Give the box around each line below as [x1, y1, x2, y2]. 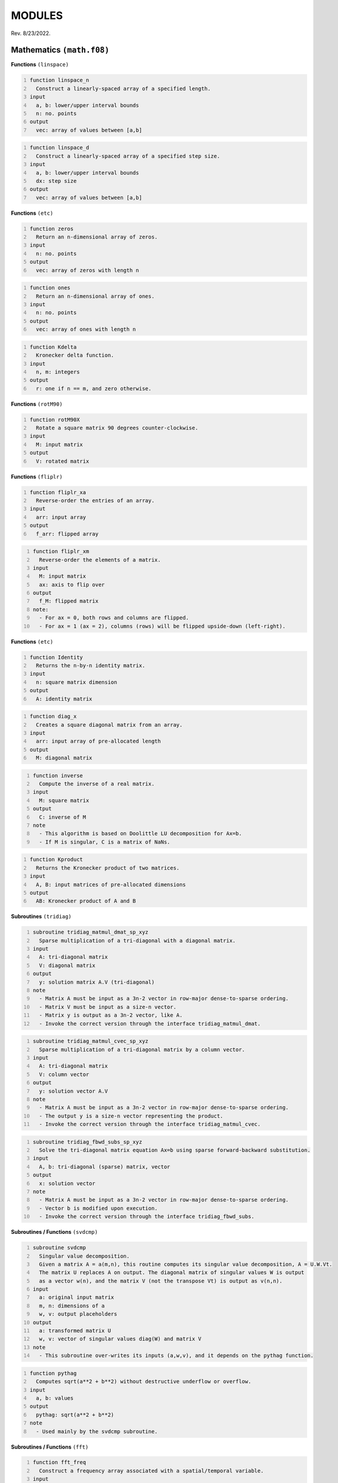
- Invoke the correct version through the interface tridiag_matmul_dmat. [38, 1020, 261, 1027]
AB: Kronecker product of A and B [36, 898, 136, 905]
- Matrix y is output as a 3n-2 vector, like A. [38, 1012, 183, 1019]
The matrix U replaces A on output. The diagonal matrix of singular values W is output [38, 1269, 305, 1276]
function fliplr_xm [33, 548, 89, 555]
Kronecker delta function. [36, 352, 115, 359]
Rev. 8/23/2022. [11, 30, 51, 37]
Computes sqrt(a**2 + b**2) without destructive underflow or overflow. [36, 1378, 252, 1385]
